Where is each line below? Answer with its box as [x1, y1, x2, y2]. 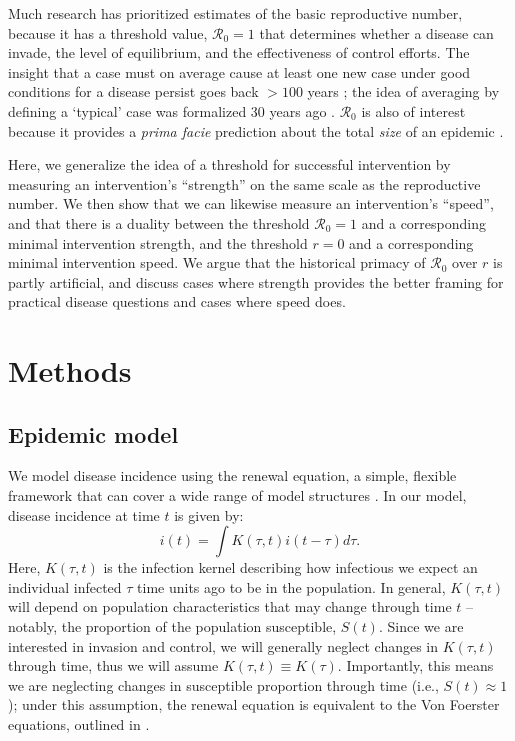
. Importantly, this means [337, 655, 494, 676]
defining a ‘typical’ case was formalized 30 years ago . [8, 100, 335, 121]
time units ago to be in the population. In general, [137, 576, 446, 597]
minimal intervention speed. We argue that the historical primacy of [8, 252, 426, 273]
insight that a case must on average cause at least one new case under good [8, 61, 471, 82]
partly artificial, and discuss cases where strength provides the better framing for [8, 271, 504, 292]
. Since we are [378, 616, 464, 637]
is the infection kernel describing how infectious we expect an [103, 557, 478, 578]
